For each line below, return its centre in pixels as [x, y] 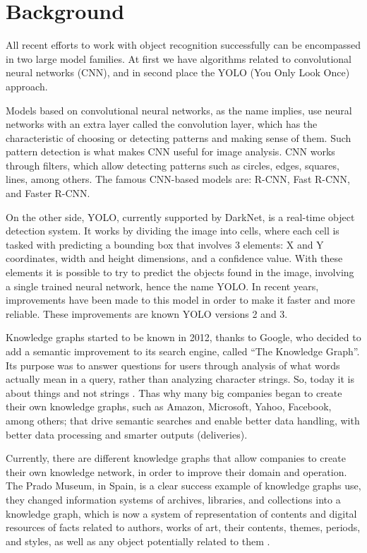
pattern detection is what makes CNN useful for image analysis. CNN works [170, 151]
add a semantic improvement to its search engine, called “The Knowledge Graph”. [183, 351]
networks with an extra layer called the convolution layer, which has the [162, 124]
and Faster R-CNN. [48, 193]
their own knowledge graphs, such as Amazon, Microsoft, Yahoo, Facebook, [169, 406]
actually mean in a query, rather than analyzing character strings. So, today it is [180, 379]
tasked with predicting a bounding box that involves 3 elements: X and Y [165, 244]
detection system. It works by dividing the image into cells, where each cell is [173, 231]
